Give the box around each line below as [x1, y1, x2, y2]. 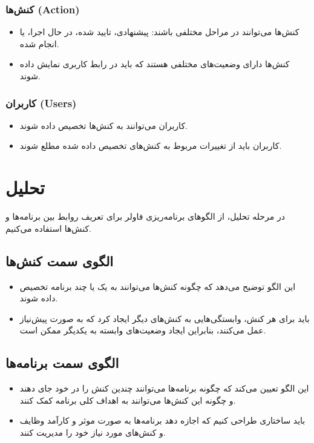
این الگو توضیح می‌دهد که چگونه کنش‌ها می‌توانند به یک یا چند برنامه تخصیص [19, 280, 296, 292]
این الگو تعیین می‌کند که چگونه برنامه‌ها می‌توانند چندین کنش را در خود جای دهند [19, 382, 309, 395]
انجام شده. [19, 37, 59, 50]
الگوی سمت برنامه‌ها [5, 353, 119, 372]
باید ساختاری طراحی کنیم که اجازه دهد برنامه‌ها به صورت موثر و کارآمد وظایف [19, 414, 306, 427]
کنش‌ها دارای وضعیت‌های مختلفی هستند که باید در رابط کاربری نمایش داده [19, 57, 290, 70]
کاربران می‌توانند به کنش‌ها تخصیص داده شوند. [19, 119, 188, 131]
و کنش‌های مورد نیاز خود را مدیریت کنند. [19, 425, 166, 438]
